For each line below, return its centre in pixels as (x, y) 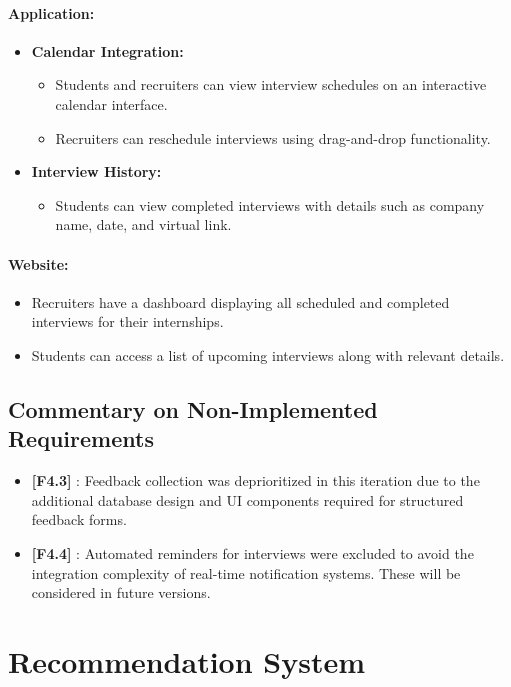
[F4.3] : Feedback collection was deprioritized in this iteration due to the (255, 480)
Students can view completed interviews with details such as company (270, 204)
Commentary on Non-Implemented (193, 408)
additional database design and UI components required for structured (247, 499)
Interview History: (96, 171)
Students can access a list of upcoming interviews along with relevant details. (268, 354)
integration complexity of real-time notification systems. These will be (246, 572)
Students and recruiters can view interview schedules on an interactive (271, 84)
